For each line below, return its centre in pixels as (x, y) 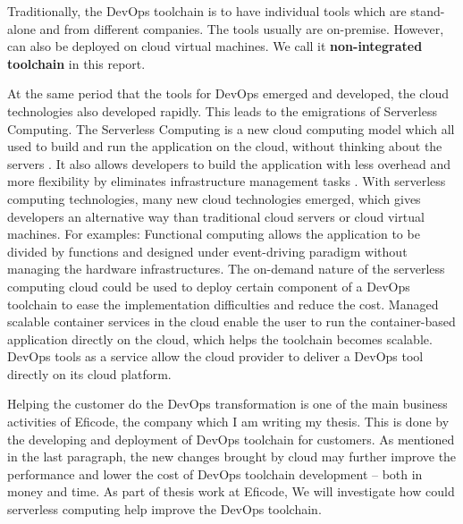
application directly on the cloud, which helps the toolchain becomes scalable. (220, 338)
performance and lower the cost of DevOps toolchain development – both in (215, 473)
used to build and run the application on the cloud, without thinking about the (225, 146)
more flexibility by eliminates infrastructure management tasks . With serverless (227, 181)
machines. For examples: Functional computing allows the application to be (214, 234)
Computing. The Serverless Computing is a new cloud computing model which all (231, 128)
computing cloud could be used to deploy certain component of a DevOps (209, 286)
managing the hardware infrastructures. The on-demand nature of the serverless (226, 269)
